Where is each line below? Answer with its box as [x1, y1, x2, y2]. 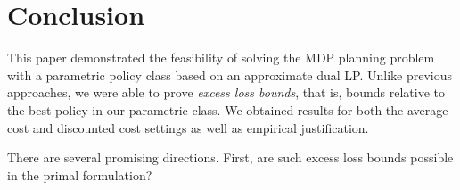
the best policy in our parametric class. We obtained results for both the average [7, 100, 448, 119]
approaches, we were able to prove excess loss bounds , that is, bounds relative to [7, 83, 446, 102]
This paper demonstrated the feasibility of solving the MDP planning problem [7, 48, 435, 67]
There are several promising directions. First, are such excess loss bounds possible [7, 148, 454, 167]
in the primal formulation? [7, 165, 152, 184]
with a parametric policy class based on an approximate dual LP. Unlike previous [7, 65, 453, 84]
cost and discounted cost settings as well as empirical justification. [7, 118, 369, 136]
